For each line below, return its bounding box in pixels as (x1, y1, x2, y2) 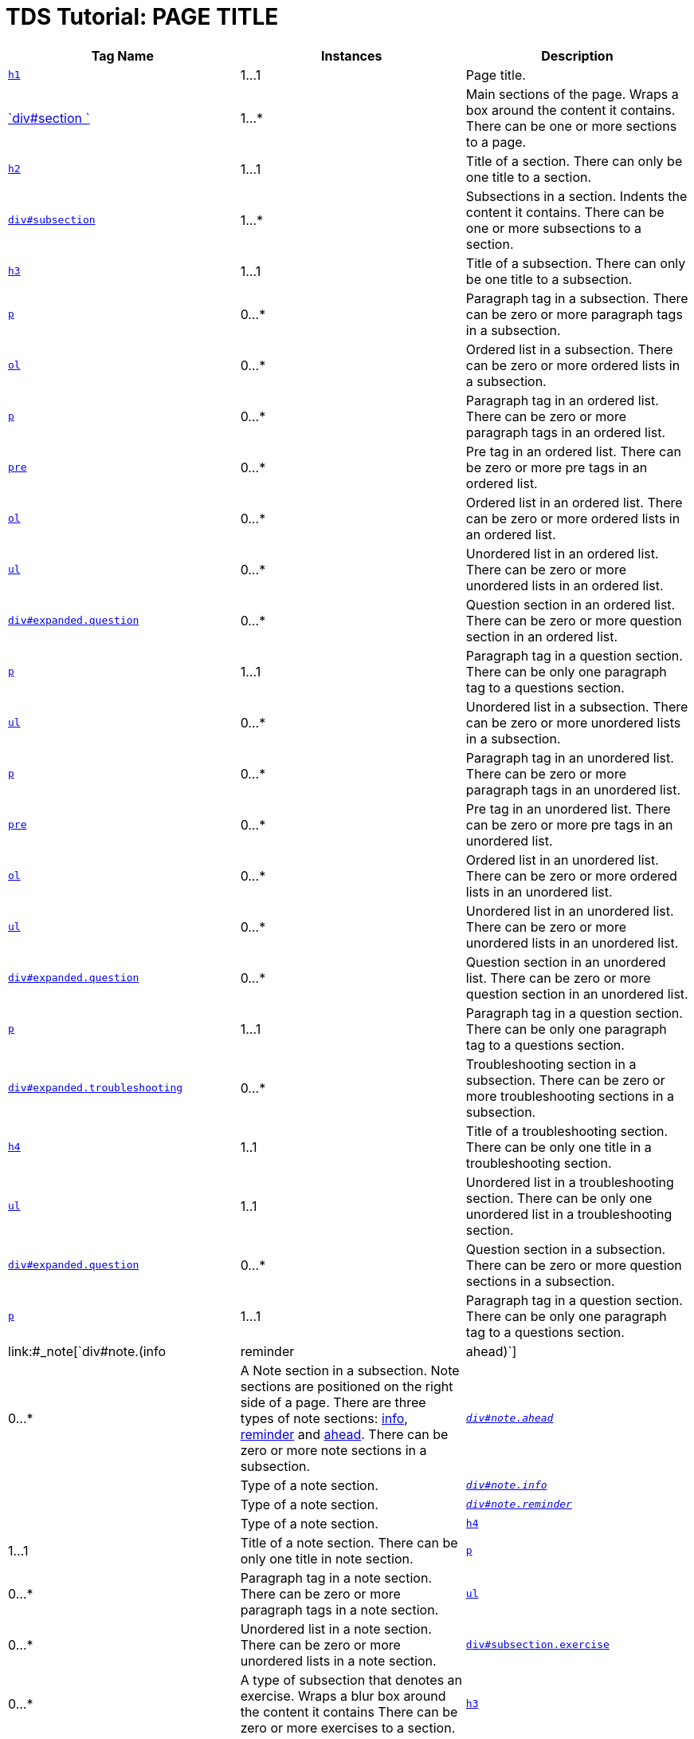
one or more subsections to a (465, 219, 641, 236)
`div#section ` (8, 109, 90, 126)
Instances (320, 47, 382, 64)
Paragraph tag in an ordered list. (465, 392, 659, 408)
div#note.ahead (465, 1412, 554, 1425)
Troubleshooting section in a (465, 1055, 637, 1072)
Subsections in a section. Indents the (465, 187, 688, 204)
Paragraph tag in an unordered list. (465, 749, 674, 766)
